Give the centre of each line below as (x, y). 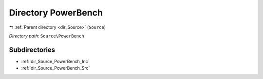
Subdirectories (32, 50)
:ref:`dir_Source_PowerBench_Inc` (55, 61)
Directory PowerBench (56, 13)
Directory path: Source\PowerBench (47, 36)
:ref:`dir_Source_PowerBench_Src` (56, 68)
